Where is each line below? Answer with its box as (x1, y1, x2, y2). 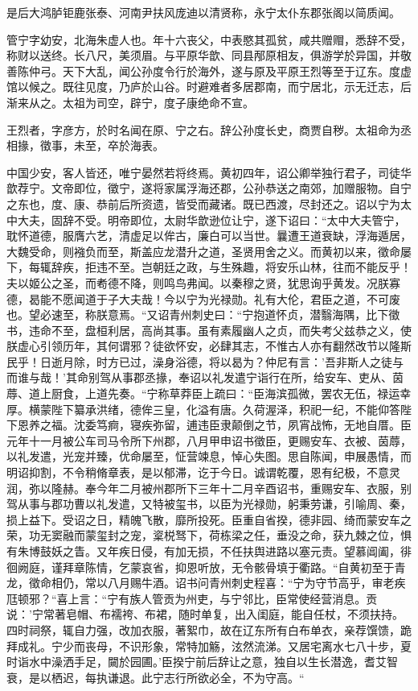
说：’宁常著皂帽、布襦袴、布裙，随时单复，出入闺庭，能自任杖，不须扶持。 (6, 606, 404, 623)
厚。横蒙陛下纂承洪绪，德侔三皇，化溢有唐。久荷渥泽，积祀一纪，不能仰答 (6, 400, 400, 417)
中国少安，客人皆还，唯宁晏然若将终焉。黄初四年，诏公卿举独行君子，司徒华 (6, 163, 412, 180)
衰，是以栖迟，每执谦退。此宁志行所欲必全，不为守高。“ (6, 668, 305, 685)
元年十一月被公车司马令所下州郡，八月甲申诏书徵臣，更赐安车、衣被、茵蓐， (6, 432, 412, 449)
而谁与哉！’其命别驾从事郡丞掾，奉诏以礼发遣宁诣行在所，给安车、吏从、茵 (6, 369, 404, 386)
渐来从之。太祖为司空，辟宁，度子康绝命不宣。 (6, 93, 254, 110)
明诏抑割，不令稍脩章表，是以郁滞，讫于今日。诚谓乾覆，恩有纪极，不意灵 (6, 464, 400, 481)
